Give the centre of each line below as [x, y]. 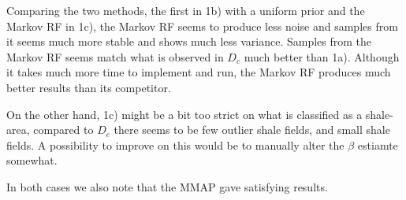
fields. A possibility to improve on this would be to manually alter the [175, 144]
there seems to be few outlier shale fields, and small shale [252, 130]
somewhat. [32, 160]
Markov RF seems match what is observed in [115, 56]
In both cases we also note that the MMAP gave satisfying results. [167, 186]
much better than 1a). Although [322, 56]
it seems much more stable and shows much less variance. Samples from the [189, 41]
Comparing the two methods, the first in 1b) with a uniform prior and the [186, 10]
